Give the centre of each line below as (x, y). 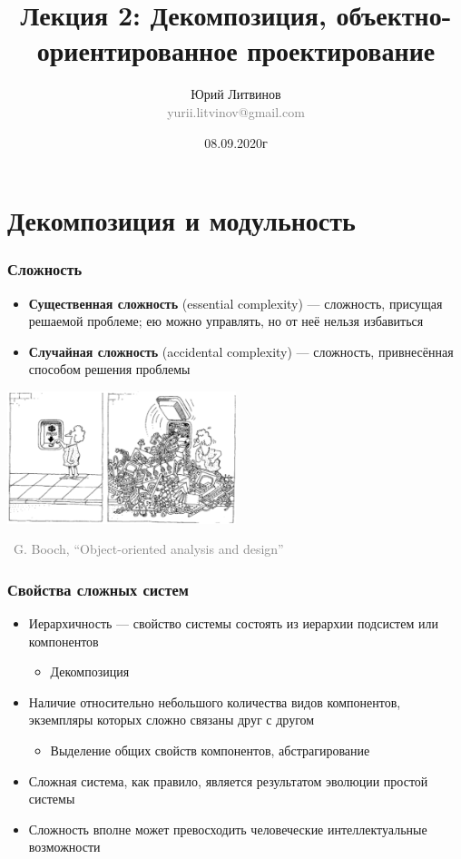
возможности (64, 847)
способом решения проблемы (109, 369)
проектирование (341, 50)
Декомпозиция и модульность (181, 220)
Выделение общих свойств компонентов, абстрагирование (210, 750)
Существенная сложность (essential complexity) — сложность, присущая (235, 303)
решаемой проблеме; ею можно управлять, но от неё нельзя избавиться (226, 321)
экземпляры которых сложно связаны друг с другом (172, 720)
